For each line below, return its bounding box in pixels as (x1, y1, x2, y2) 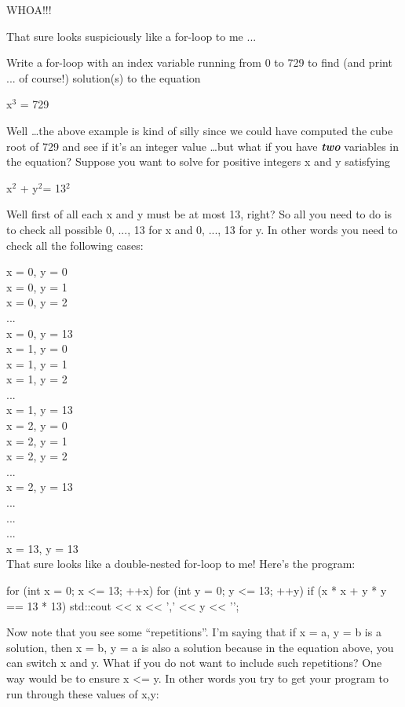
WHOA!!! (6, 2, 52, 17)
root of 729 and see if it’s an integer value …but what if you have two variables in (6, 137, 400, 154)
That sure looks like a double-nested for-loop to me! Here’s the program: (6, 555, 356, 572)
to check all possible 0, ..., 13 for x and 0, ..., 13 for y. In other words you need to (6, 221, 398, 237)
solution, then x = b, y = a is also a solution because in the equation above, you (6, 639, 394, 655)
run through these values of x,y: (6, 685, 159, 702)
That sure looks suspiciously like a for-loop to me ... (6, 27, 257, 44)
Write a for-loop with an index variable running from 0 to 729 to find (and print (6, 54, 392, 71)
